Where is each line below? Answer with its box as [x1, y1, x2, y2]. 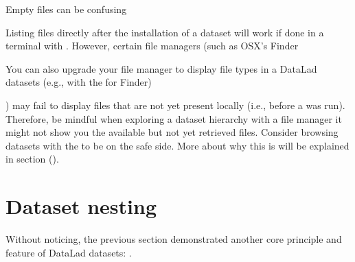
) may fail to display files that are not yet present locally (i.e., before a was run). [5, 97, 345, 112]
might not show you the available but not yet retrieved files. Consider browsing [5, 125, 339, 139]
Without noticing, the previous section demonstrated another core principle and [5, 232, 342, 246]
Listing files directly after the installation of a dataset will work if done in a [5, 25, 324, 39]
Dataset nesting [5, 192, 157, 220]
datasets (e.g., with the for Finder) [5, 75, 152, 89]
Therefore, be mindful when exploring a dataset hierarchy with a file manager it [5, 111, 342, 126]
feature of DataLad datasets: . [5, 245, 132, 259]
